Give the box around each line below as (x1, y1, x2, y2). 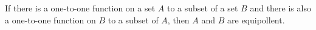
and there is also (250, 2, 311, 14)
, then (167, 13, 190, 26)
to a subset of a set (167, 2, 238, 14)
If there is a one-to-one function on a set (5, 2, 156, 14)
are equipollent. (227, 13, 285, 26)
